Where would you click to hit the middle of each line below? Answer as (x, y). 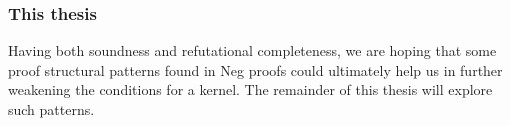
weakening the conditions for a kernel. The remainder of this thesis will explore (250, 89)
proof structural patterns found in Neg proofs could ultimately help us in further (255, 69)
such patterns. (51, 109)
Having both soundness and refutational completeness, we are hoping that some (252, 50)
